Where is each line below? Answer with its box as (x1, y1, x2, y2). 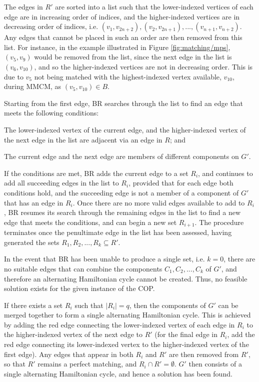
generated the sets (4, 236, 59, 247)
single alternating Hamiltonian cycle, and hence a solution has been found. (4, 368, 232, 378)
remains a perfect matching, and (37, 358, 137, 369)
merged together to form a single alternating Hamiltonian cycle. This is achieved (4, 309, 251, 320)
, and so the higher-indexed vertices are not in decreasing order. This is (34, 61, 253, 71)
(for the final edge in (154, 329, 217, 339)
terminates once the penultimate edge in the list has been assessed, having (4, 227, 232, 237)
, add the (227, 329, 255, 339)
